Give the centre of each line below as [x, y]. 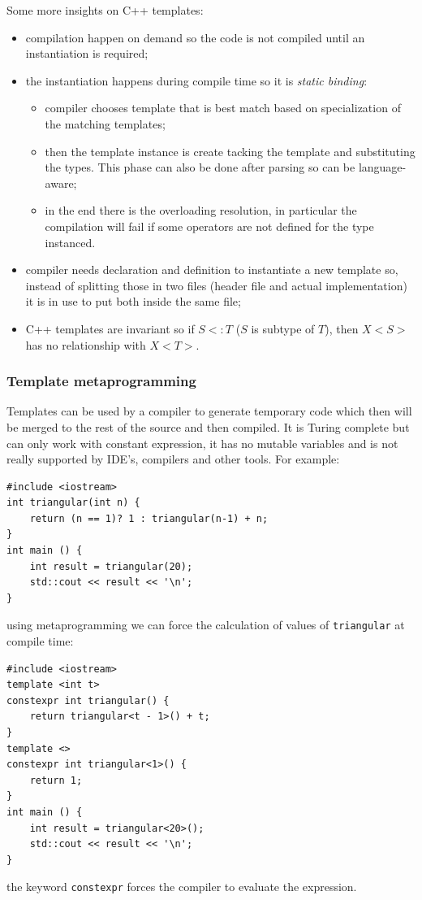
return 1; [56, 780]
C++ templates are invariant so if [110, 328]
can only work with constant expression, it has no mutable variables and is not [202, 443]
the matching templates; [105, 123]
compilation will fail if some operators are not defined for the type [209, 226]
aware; [61, 183]
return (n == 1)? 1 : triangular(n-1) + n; [149, 518]
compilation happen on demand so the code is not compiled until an [195, 37]
